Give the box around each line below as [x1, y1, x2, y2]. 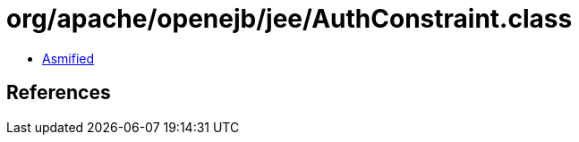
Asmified [42, 50, 95, 66]
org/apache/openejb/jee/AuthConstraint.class [6, 4, 573, 34]
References [6, 81, 111, 104]
